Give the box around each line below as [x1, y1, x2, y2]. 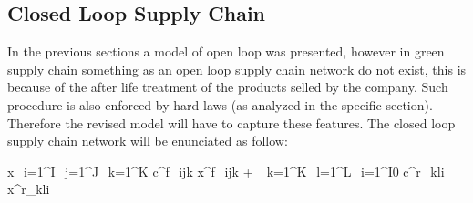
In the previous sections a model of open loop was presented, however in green [7, 42, 445, 61]
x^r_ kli [7, 179, 50, 198]
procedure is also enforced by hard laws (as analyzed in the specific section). [7, 95, 433, 114]
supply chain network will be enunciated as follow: [7, 131, 288, 150]
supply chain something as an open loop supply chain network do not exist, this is [7, 59, 467, 78]
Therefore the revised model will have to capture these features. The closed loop [7, 113, 456, 132]
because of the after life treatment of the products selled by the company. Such [7, 77, 448, 96]
